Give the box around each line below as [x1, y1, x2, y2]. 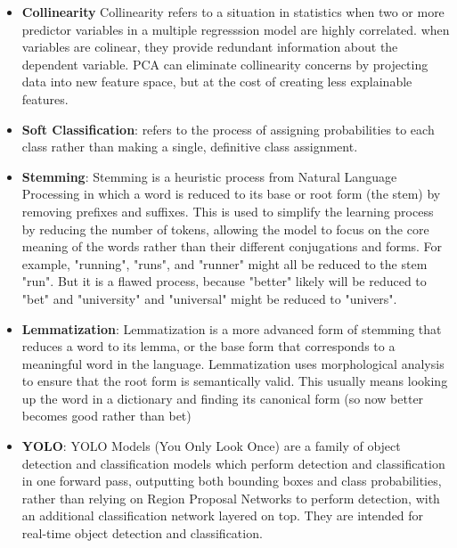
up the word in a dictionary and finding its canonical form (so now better [21, 389, 424, 407]
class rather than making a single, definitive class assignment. [21, 137, 358, 156]
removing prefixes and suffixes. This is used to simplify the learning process [21, 201, 434, 220]
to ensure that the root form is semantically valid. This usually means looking [21, 372, 448, 390]
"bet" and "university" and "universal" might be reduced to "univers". [21, 289, 397, 307]
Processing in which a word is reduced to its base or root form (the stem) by [21, 184, 441, 203]
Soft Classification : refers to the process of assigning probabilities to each [21, 119, 435, 138]
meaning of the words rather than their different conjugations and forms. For [21, 237, 443, 256]
